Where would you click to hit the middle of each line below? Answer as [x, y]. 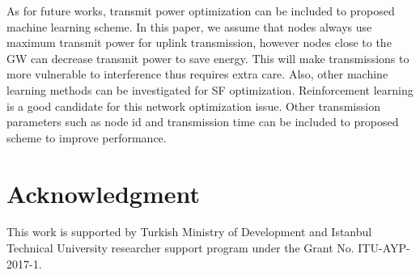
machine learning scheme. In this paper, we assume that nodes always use [189, 26]
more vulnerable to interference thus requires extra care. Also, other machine [197, 74]
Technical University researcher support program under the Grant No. [180, 248]
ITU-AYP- [384, 248]
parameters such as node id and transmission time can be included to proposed [203, 122]
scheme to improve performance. [87, 137]
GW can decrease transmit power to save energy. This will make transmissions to [208, 58]
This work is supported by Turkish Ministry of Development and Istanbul [189, 232]
